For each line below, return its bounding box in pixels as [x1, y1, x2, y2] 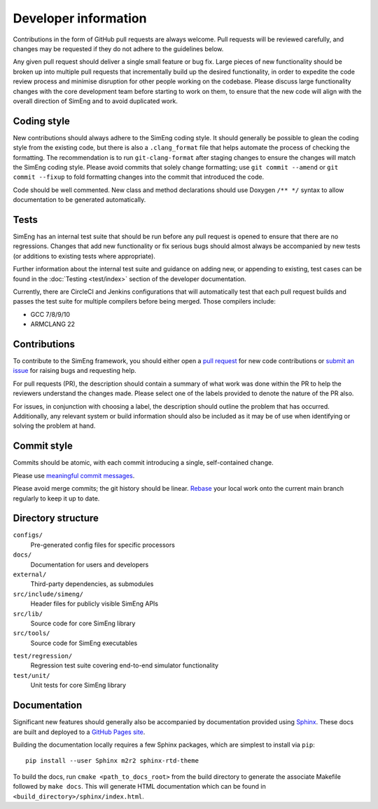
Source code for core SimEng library [30, 619, 136, 627]
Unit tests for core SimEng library [30, 681, 126, 690]
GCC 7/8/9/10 [30, 310, 70, 318]
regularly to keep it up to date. [13, 494, 100, 503]
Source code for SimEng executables [30, 639, 138, 647]
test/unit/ [13, 672, 50, 679]
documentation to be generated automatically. [13, 196, 146, 204]
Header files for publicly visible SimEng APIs [30, 599, 159, 608]
